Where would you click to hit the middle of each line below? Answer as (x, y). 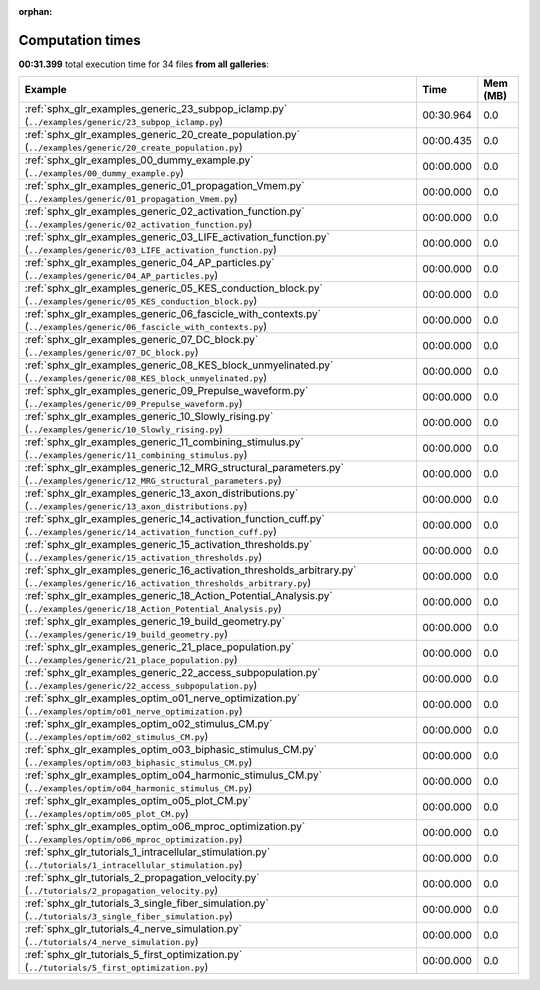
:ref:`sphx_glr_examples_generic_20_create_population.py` (162, 135)
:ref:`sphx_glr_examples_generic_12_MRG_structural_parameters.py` (184, 468)
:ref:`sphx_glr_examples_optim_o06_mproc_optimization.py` (165, 827)
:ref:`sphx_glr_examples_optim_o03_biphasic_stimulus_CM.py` (171, 750)
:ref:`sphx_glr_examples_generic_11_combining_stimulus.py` (164, 442)
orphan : (35, 11)
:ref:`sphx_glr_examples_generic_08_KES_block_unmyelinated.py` (179, 365)
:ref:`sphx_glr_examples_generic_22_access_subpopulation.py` (172, 673)
